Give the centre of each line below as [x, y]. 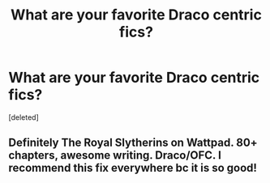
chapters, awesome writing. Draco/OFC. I [115, 155]
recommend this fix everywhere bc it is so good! [133, 168]
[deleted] [24, 117]
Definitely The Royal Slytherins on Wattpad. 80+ [133, 143]
